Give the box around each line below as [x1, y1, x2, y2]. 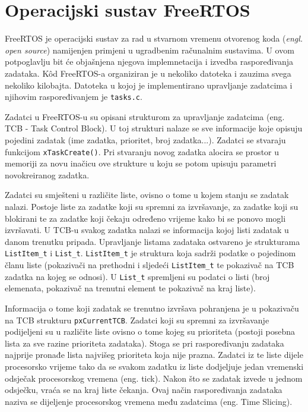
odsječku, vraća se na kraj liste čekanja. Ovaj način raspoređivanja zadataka [5, 383, 282, 396]
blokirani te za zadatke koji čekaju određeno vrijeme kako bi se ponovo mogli [5, 212, 286, 224]
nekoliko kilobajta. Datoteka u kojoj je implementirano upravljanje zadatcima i [5, 78, 293, 91]
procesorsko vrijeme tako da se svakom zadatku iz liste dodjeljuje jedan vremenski [5, 360, 304, 372]
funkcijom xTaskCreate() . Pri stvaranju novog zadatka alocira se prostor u [5, 145, 280, 158]
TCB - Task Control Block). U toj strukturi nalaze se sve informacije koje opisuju [5, 122, 303, 134]
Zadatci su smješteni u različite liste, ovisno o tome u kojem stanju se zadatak [5, 188, 289, 201]
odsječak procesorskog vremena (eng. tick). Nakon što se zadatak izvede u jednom [5, 372, 303, 384]
